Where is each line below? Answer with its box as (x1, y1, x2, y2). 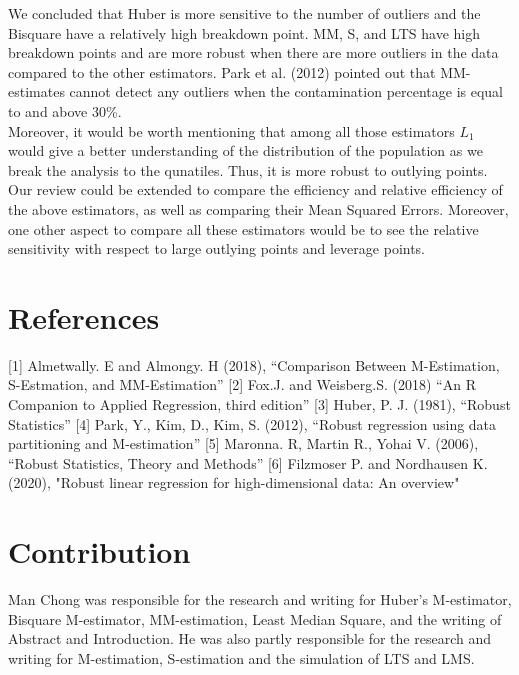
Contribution (8, 531, 191, 572)
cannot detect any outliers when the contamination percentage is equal (69, 81, 504, 102)
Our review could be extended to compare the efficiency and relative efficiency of (8, 179, 503, 200)
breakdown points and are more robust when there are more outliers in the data (8, 42, 499, 63)
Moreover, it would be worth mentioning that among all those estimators (8, 120, 455, 141)
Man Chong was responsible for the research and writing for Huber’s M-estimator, (8, 589, 512, 610)
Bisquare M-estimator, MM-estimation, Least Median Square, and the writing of (8, 608, 502, 629)
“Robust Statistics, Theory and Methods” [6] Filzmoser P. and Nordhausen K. (8, 452, 488, 473)
